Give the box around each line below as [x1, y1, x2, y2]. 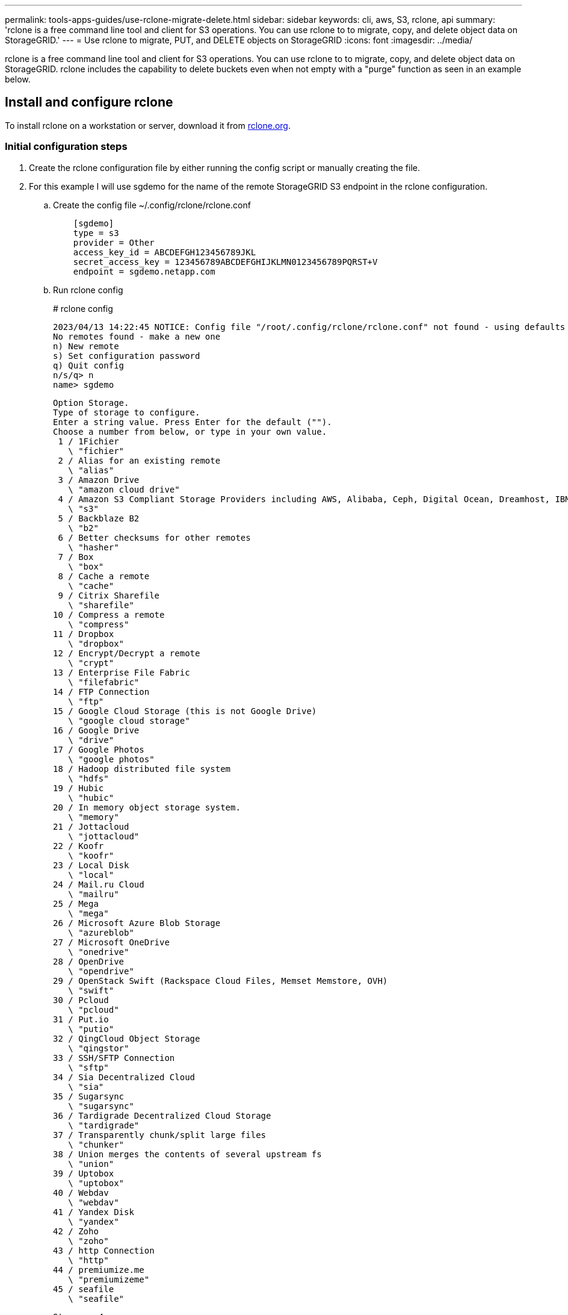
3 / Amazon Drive [58, 474, 140, 485]
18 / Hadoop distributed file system [53, 763, 231, 774]
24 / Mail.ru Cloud [53, 879, 144, 889]
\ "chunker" [68, 1139, 125, 1149]
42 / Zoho [53, 1226, 99, 1236]
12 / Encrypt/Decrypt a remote [53, 648, 200, 658]
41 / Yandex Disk [53, 1207, 134, 1217]
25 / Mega [53, 898, 99, 909]
